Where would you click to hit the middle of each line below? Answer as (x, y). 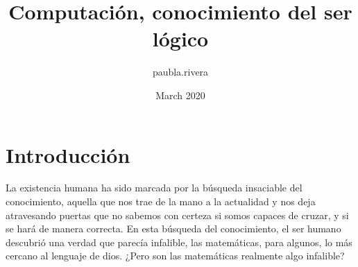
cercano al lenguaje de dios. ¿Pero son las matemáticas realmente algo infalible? (175, 256)
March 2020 (180, 95)
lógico (180, 38)
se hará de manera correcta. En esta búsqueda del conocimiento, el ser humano (173, 229)
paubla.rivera (180, 72)
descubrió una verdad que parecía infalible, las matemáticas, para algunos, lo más (179, 242)
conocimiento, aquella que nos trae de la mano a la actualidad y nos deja (161, 201)
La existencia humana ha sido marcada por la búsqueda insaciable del (154, 188)
